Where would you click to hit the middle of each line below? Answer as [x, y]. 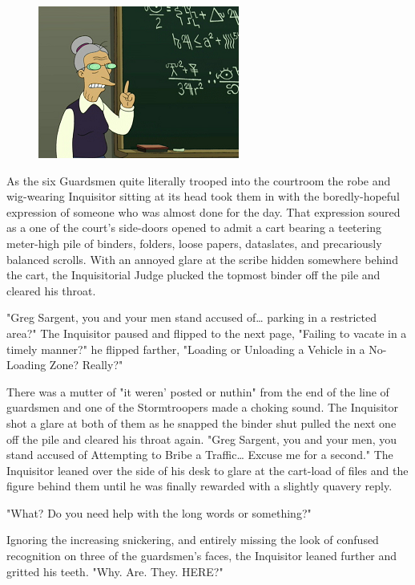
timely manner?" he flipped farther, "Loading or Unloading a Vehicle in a [186, 349]
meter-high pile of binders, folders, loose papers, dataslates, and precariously [194, 243]
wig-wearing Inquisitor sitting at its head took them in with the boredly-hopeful [203, 196]
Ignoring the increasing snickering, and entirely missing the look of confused [193, 540]
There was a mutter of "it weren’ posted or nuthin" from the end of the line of [198, 391]
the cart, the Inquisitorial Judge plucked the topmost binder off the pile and [193, 275]
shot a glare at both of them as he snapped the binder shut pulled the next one [201, 422]
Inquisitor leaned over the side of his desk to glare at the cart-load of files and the [207, 470]
